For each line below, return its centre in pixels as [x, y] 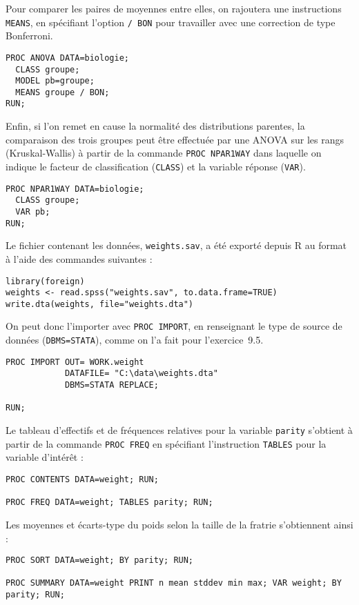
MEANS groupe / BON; [62, 92]
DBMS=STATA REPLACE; [111, 385]
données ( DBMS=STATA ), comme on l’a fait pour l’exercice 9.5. [135, 340]
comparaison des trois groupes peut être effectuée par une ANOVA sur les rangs [175, 139]
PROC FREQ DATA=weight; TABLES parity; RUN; [109, 503]
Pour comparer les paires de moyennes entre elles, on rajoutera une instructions [174, 8]
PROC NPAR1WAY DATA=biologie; [75, 189]
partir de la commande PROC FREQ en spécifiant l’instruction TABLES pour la [166, 443]
